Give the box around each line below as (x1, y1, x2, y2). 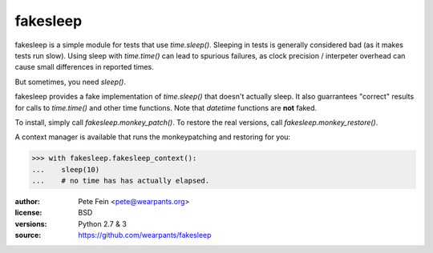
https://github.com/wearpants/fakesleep (78, 231, 212, 240)
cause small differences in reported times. (14, 62, 154, 72)
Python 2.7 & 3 (78, 219, 127, 228)
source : (14, 231, 42, 240)
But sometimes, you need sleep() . (14, 77, 126, 86)
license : (14, 208, 42, 218)
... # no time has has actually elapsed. (31, 176, 210, 186)
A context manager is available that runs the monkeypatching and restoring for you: (14, 132, 291, 142)
